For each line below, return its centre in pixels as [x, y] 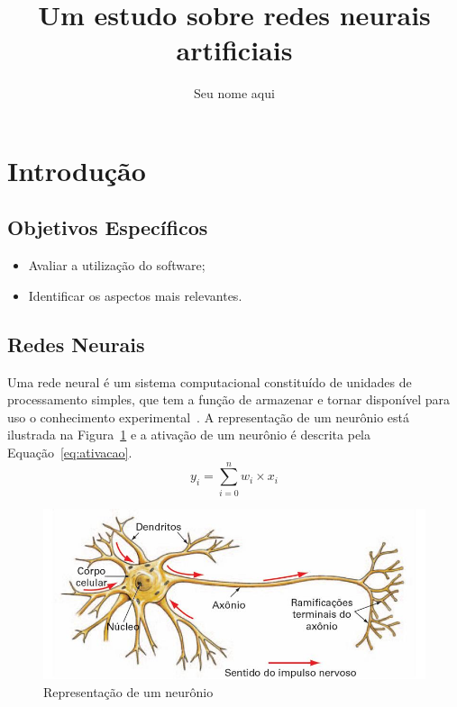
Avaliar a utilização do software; [117, 265]
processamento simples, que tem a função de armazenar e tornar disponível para [228, 399]
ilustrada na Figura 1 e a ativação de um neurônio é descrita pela [189, 435]
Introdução [77, 170]
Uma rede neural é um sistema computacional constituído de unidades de [210, 381]
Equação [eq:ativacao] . [70, 453]
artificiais [234, 50]
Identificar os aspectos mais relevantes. [135, 295]
